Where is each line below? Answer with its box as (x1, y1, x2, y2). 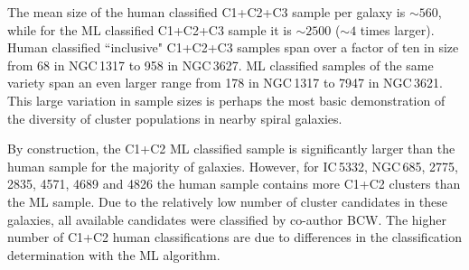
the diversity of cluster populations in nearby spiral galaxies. (7, 108, 342, 127)
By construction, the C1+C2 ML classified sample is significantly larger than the (7, 139, 455, 158)
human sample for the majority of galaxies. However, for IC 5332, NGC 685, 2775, (7, 156, 458, 175)
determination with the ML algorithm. (7, 245, 220, 264)
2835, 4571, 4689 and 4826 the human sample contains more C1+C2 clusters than (7, 174, 461, 193)
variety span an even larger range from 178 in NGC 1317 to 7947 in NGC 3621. (7, 73, 443, 92)
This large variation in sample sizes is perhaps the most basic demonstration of (7, 90, 446, 109)
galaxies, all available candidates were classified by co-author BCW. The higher (7, 209, 446, 228)
